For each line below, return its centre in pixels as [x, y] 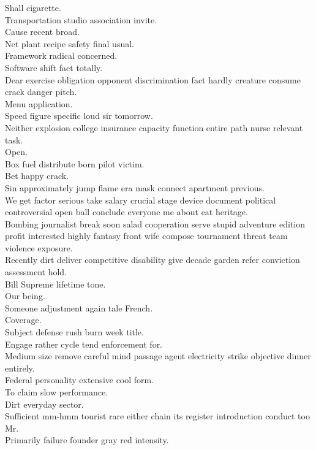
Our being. [25, 296]
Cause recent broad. [42, 32]
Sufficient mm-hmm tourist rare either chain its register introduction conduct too [157, 416]
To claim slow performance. [57, 392]
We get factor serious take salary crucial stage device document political [141, 200]
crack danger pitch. [41, 92]
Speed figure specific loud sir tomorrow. [79, 116]
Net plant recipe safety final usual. [70, 43]
